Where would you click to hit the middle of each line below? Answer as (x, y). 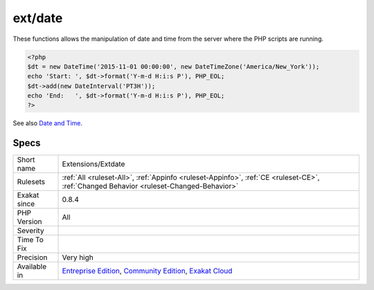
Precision (32, 257)
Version (29, 221)
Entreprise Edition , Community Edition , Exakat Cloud (147, 271)
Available (32, 266)
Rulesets (31, 182)
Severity (30, 230)
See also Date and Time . (48, 123)
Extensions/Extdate (93, 164)
